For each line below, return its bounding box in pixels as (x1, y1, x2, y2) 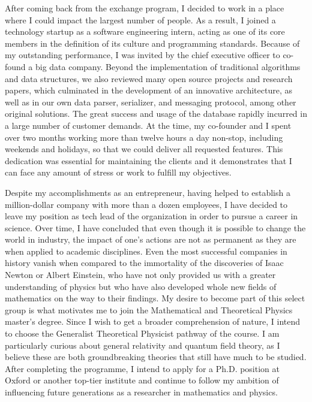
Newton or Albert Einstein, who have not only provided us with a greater (5, 268, 276, 281)
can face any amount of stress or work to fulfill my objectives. (5, 166, 232, 179)
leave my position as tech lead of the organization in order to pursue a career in (5, 210, 298, 222)
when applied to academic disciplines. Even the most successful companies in (5, 244, 287, 257)
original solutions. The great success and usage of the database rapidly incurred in (5, 107, 307, 120)
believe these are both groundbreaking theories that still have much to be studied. (5, 350, 307, 363)
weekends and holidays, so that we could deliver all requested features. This (5, 143, 283, 155)
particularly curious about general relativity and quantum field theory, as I (5, 338, 280, 351)
